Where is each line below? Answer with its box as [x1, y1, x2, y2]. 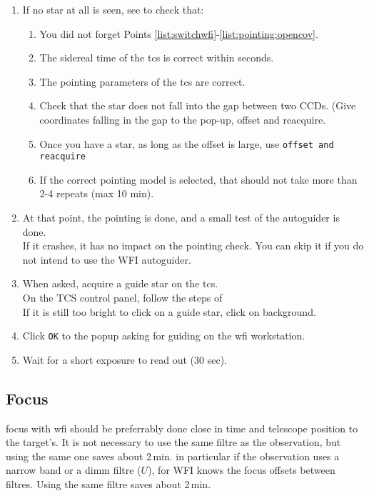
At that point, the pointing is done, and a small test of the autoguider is [22, 210, 340, 225]
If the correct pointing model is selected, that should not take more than [39, 172, 358, 187]
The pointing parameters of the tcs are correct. [39, 74, 246, 89]
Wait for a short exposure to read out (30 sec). [22, 352, 228, 367]
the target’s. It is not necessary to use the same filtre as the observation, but [6, 435, 341, 450]
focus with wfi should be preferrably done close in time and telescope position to [6, 420, 358, 435]
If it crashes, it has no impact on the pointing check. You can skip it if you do [22, 238, 364, 253]
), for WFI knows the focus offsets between [148, 462, 335, 477]
